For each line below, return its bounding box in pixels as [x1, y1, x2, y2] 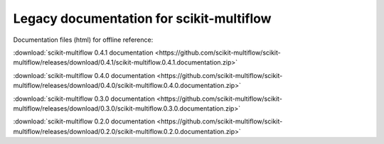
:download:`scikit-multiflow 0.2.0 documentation [13, 117, 156, 126]
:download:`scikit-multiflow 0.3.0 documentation [13, 94, 156, 103]
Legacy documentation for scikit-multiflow [13, 11, 272, 26]
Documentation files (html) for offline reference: [13, 35, 154, 44]
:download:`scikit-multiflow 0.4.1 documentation [13, 48, 154, 57]
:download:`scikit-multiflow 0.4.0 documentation [13, 71, 156, 79]
